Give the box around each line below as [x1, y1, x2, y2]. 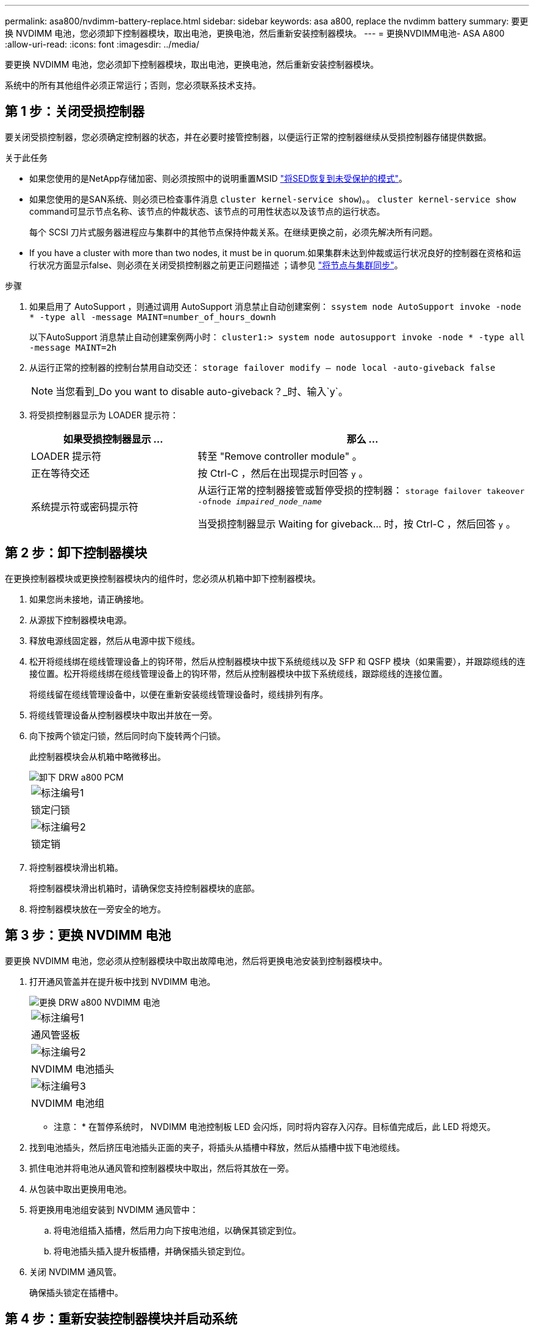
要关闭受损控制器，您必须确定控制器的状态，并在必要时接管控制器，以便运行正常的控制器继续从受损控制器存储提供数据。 [5, 131, 491, 142]
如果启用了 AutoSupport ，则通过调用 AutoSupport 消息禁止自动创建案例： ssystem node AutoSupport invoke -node [29, 301, 521, 312]
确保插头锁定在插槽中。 [29, 1287, 123, 1298]
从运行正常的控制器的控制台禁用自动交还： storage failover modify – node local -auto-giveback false [29, 362, 496, 373]
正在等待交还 [31, 467, 90, 479]
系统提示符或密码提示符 [31, 501, 139, 513]
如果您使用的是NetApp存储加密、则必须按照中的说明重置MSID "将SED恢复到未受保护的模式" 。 [29, 173, 408, 184]
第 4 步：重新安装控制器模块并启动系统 [5, 1310, 238, 1326]
